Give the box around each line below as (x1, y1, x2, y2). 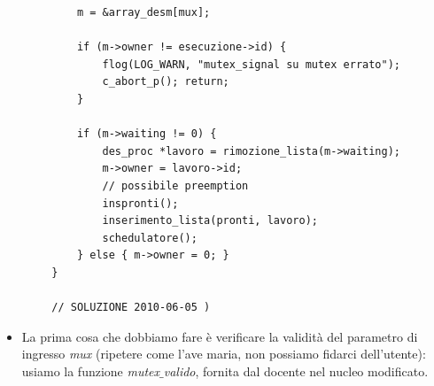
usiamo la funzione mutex (21, 361, 160, 380)
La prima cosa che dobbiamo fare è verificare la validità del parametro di (21, 327, 418, 345)
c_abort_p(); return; (102, 75, 229, 89)
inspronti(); (102, 197, 179, 210)
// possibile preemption (102, 179, 249, 192)
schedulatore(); (102, 231, 198, 244)
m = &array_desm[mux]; (76, 6, 211, 19)
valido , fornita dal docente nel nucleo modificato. (163, 361, 429, 380)
